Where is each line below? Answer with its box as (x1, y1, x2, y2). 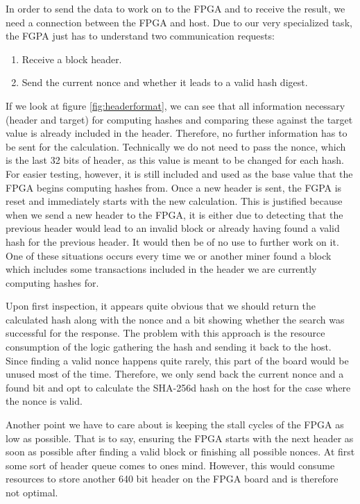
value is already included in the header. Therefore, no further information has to (6, 126, 348, 140)
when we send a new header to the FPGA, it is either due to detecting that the (6, 207, 343, 221)
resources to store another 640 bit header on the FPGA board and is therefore (6, 471, 338, 486)
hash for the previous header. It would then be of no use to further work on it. (6, 234, 339, 249)
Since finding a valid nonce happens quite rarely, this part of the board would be (6, 353, 349, 367)
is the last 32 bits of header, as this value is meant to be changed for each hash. (6, 153, 344, 167)
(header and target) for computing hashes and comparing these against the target (6, 112, 353, 126)
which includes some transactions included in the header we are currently (6, 262, 317, 276)
